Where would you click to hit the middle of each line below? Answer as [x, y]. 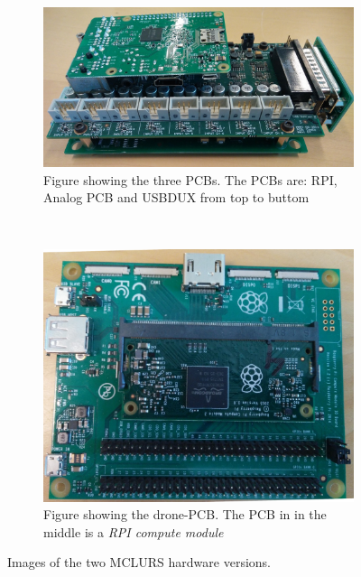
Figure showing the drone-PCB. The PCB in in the [185, 514]
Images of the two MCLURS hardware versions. [139, 562]
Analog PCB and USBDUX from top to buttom [176, 197]
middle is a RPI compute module [134, 531]
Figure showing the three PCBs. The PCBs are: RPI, [190, 179]
